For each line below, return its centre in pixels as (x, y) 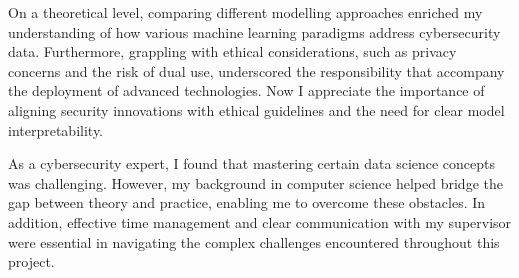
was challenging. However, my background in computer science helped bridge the (255, 182)
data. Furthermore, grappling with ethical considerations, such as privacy (232, 51)
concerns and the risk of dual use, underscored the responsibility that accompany (256, 70)
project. (31, 261)
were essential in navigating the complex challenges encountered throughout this (254, 241)
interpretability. (56, 129)
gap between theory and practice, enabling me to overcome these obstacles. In (247, 202)
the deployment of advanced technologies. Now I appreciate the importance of (246, 90)
